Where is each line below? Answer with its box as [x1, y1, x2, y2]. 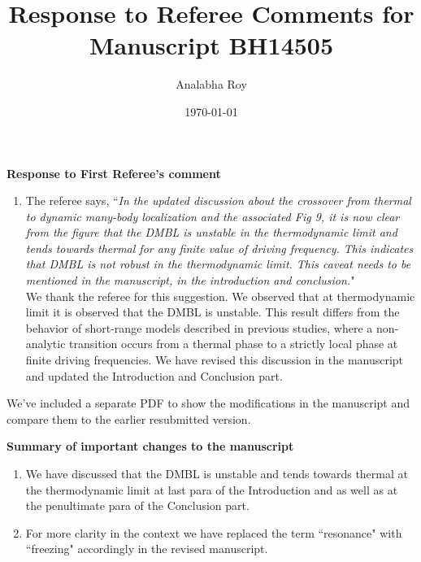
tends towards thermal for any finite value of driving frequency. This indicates [25, 239, 414, 256]
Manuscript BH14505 [89, 28, 334, 62]
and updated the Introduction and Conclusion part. [25, 367, 283, 384]
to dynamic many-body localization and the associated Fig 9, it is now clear [25, 207, 400, 224]
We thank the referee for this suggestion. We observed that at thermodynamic [25, 287, 415, 304]
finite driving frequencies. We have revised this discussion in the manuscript [25, 351, 404, 368]
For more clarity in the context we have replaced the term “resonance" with [25, 524, 402, 541]
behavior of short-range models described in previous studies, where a [25, 319, 373, 336]
